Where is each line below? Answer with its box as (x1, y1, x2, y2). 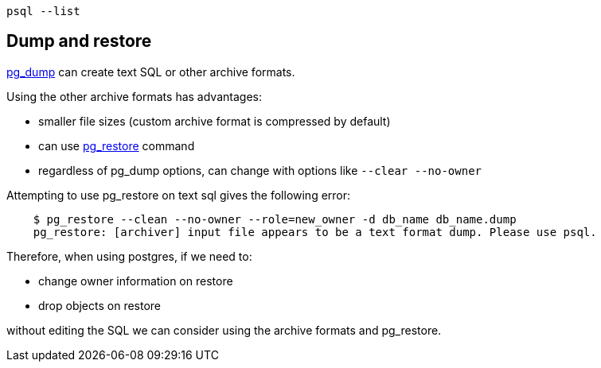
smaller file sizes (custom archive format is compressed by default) (38, 114, 391, 128)
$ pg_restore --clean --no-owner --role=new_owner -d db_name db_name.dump (33, 212, 517, 226)
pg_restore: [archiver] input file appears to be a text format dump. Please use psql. (33, 225, 597, 238)
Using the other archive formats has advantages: (6, 89, 262, 103)
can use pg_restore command (38, 138, 195, 153)
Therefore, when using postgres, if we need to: (6, 249, 252, 263)
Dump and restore (6, 31, 152, 52)
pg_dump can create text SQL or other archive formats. (6, 64, 295, 79)
